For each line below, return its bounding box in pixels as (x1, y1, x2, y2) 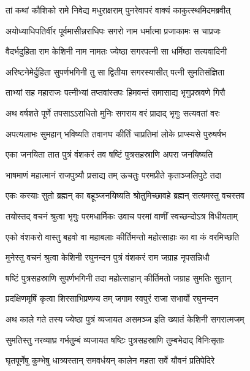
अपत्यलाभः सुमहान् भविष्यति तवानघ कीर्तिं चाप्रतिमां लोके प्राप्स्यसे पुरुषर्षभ (6, 127, 226, 140)
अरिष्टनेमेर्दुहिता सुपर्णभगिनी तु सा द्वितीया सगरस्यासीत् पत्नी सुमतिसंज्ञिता (6, 65, 225, 78)
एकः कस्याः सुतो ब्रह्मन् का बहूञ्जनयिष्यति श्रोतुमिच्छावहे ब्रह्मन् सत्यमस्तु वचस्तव (6, 189, 244, 202)
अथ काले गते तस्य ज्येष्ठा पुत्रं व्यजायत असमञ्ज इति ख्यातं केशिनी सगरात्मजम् (6, 312, 244, 325)
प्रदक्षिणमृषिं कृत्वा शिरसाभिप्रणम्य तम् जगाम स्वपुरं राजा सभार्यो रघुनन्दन (6, 292, 219, 305)
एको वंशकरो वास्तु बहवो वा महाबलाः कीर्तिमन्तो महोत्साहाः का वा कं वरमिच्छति (6, 230, 240, 243)
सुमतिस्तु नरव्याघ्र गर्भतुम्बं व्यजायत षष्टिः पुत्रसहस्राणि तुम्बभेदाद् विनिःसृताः (6, 333, 224, 346)
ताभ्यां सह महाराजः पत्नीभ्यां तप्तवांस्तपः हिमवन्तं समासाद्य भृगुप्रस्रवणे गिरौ (6, 86, 225, 99)
